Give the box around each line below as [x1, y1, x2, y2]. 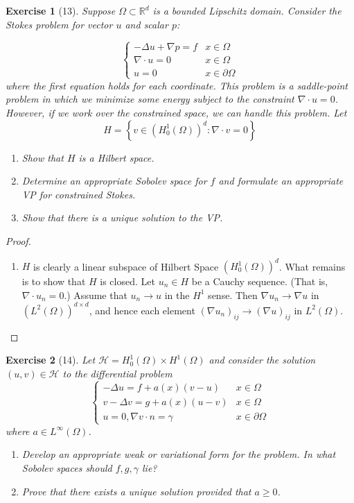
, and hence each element [89, 302, 195, 317]
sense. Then [208, 287, 258, 302]
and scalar [125, 17, 168, 31]
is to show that [21, 274, 86, 289]
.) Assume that [64, 287, 127, 302]
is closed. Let [100, 274, 155, 289]
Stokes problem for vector [6, 17, 113, 31]
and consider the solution [209, 352, 316, 367]
